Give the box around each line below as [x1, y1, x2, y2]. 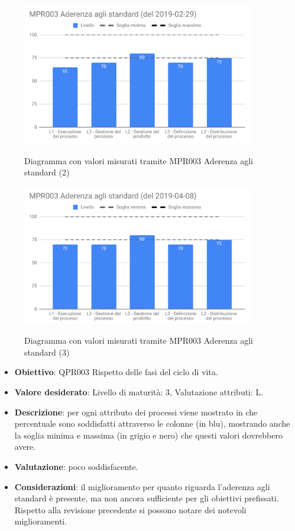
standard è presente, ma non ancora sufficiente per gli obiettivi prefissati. [14, 492, 279, 504]
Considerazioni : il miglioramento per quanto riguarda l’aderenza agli [14, 480, 270, 492]
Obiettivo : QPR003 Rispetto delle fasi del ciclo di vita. [14, 366, 218, 378]
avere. [14, 440, 36, 453]
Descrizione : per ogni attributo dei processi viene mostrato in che [14, 405, 258, 418]
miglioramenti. [14, 515, 67, 527]
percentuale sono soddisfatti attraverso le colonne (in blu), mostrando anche [14, 417, 290, 430]
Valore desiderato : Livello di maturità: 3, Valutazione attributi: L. [14, 386, 264, 398]
